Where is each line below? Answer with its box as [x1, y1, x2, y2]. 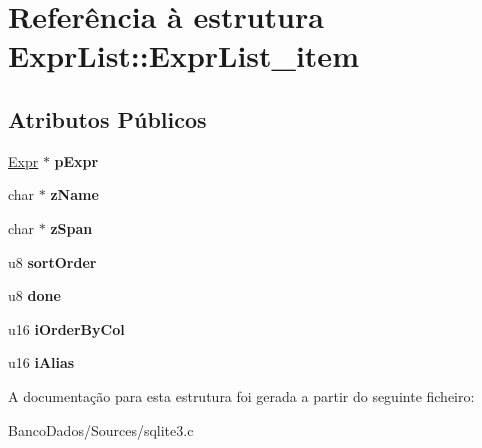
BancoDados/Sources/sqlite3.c [8, 419, 194, 440]
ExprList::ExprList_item [8, 35, 359, 76]
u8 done [8, 285, 61, 306]
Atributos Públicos [8, 103, 207, 134]
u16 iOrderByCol [8, 318, 125, 339]
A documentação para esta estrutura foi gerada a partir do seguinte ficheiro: [8, 385, 475, 406]
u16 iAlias [8, 352, 75, 373]
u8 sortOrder [8, 251, 97, 272]
